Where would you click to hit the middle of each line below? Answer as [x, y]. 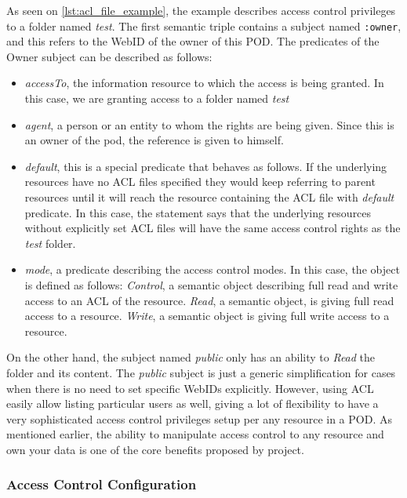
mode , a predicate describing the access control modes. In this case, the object [212, 269]
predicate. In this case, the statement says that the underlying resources [198, 212]
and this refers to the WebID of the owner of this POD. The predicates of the [193, 41]
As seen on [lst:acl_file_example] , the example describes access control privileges [201, 10]
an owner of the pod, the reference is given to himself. [154, 140]
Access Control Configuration [102, 484]
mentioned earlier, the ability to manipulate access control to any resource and [195, 434]
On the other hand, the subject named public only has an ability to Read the [191, 357]
